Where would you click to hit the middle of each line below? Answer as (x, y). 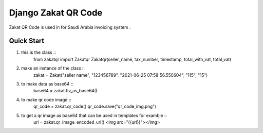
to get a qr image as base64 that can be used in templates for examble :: (94, 115)
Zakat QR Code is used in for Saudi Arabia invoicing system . (70, 27)
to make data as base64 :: (47, 84)
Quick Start (27, 41)
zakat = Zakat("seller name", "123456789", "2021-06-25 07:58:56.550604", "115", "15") (121, 75)
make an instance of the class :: (53, 68)
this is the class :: (38, 52)
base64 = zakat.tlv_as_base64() (66, 91)
